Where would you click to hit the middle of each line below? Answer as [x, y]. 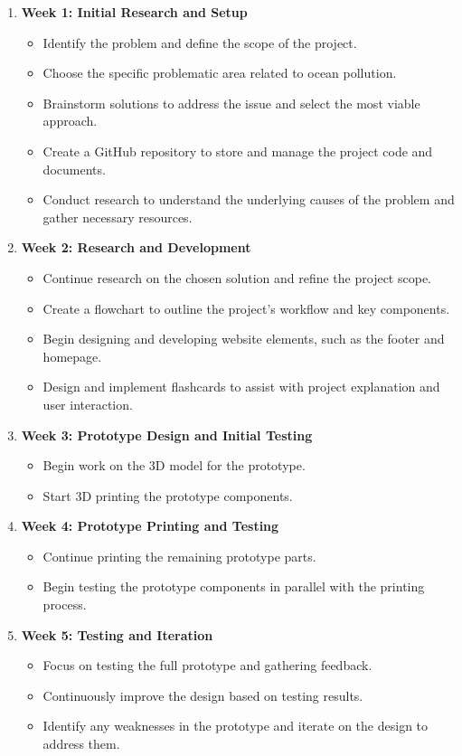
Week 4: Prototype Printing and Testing [150, 526]
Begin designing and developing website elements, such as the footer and [244, 339]
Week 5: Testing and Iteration [117, 634]
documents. [74, 169]
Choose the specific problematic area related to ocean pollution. [220, 73]
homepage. [72, 356]
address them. [81, 744]
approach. [70, 121]
